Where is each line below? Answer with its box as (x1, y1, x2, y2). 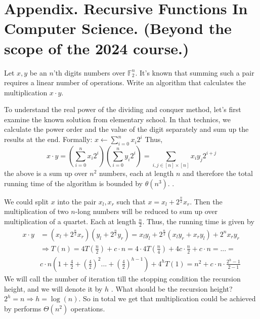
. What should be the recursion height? (111, 283, 233, 294)
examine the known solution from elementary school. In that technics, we (4, 114, 231, 124)
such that (116, 196, 146, 206)
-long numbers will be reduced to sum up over (75, 206, 218, 217)
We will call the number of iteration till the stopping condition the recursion (4, 273, 241, 283)
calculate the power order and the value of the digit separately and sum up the (4, 124, 249, 134)
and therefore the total (182, 168, 253, 179)
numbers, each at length (99, 168, 174, 179)
